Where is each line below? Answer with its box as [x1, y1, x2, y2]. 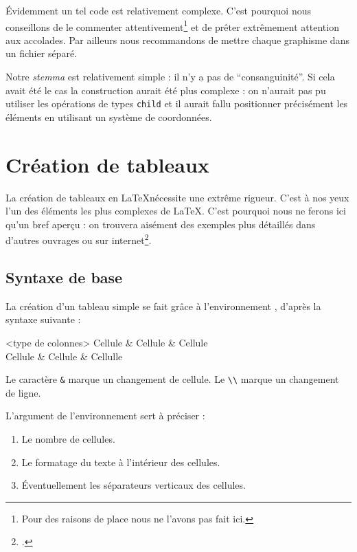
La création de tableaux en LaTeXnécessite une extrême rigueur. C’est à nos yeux [5, 190, 349, 204]
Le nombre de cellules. [21, 432, 115, 446]
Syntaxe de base [5, 267, 123, 288]
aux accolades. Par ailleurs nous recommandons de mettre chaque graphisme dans [5, 32, 349, 47]
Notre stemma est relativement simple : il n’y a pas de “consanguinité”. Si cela [5, 69, 335, 84]
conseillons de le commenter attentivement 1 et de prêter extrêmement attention [5, 17, 339, 34]
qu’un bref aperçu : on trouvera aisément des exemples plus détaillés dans [5, 217, 316, 231]
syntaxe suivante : [5, 312, 81, 327]
